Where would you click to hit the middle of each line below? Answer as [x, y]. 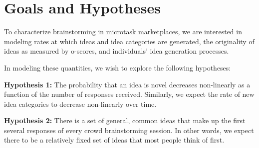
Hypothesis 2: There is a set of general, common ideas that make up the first [125, 120]
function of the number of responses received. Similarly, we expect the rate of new [129, 94]
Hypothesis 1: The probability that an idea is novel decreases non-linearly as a [127, 84]
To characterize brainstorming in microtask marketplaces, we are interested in [123, 32]
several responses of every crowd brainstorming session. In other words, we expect [129, 130]
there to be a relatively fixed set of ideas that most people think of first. [114, 140]
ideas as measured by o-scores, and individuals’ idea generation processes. [117, 51]
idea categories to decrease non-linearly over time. [80, 104]
